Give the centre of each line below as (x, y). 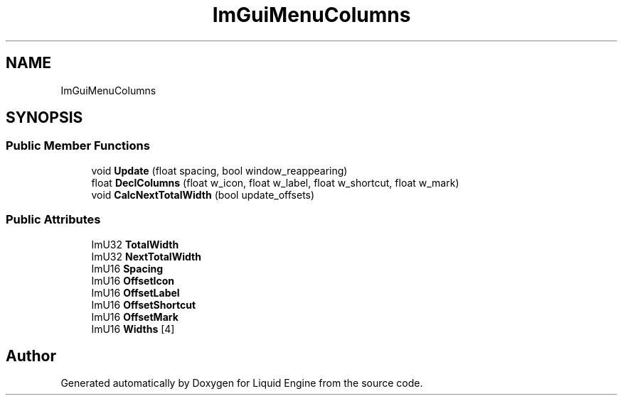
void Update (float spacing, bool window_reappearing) (219, 170)
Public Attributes (53, 220)
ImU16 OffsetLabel (135, 292)
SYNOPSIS (44, 118)
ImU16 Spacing (127, 268)
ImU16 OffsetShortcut (144, 304)
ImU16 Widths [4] (133, 329)
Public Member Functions (78, 146)
